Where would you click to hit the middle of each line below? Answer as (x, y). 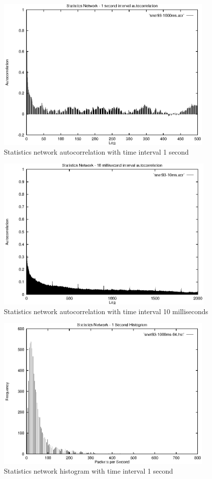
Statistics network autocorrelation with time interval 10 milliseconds (106, 311)
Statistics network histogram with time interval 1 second (89, 470)
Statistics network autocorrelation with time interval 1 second (96, 151)
